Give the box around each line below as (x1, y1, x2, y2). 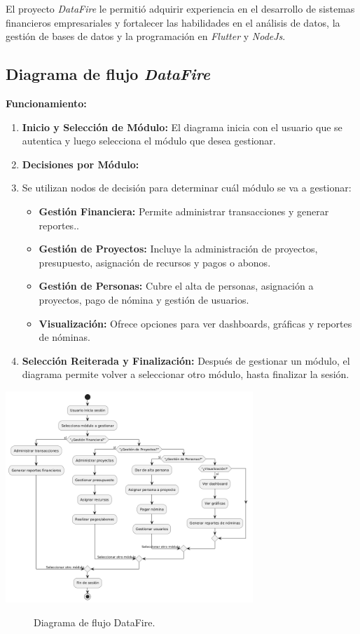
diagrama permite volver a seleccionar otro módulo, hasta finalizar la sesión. (22, 367, 349, 382)
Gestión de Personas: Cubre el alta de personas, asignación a (39, 278, 314, 293)
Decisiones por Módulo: (22, 156, 139, 171)
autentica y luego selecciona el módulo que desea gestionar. (22, 133, 276, 148)
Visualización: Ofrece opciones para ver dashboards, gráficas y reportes (39, 316, 352, 330)
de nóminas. (39, 330, 90, 344)
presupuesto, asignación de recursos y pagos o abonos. (39, 255, 271, 269)
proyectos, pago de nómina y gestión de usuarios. (39, 292, 249, 306)
